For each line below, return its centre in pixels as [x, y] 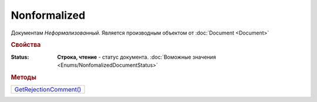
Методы [23, 77]
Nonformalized [48, 15]
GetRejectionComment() [48, 90]
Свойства [26, 45]
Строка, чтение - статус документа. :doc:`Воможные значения [137, 57]
